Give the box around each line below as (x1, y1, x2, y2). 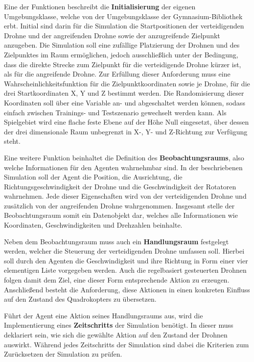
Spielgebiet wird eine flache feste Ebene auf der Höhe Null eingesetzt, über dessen (4, 117, 249, 127)
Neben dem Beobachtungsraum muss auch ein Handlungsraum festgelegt (4, 236, 229, 246)
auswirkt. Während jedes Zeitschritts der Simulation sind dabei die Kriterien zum (4, 339, 249, 349)
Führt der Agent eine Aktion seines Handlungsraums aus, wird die (4, 310, 203, 320)
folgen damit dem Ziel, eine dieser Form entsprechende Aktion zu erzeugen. (4, 275, 230, 285)
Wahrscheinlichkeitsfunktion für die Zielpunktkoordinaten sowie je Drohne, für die (4, 78, 250, 88)
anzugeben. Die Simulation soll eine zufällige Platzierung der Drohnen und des (4, 40, 240, 50)
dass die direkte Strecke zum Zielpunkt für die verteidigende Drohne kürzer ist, (4, 59, 241, 69)
